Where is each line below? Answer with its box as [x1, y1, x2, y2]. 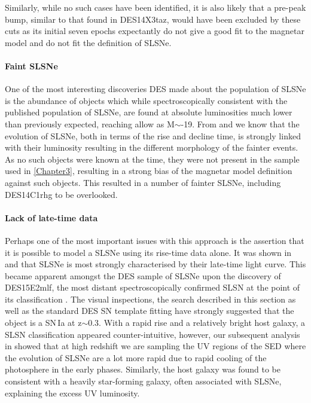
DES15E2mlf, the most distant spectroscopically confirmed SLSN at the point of [5, 281, 300, 294]
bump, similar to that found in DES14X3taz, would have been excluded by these [5, 13, 301, 25]
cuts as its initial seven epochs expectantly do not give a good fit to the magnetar [5, 25, 304, 37]
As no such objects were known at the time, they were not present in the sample [5, 152, 300, 165]
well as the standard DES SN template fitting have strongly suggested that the [5, 304, 294, 317]
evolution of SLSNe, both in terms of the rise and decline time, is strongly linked [5, 129, 301, 142]
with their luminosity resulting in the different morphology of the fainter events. [5, 141, 298, 154]
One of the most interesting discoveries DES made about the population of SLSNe [5, 83, 306, 95]
